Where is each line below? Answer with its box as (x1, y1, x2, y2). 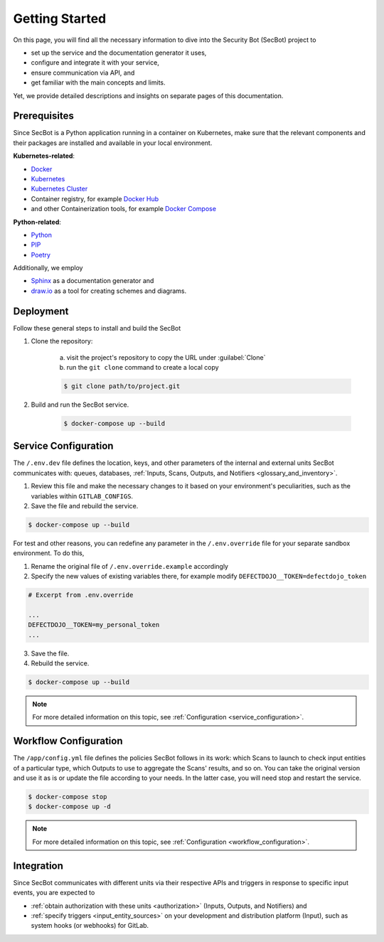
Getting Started (13, 11, 107, 26)
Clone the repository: (31, 337, 93, 346)
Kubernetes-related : (13, 151, 75, 160)
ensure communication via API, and (31, 68, 135, 77)
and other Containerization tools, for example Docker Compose (31, 205, 217, 213)
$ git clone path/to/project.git (63, 382, 181, 390)
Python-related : (13, 218, 62, 226)
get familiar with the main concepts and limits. (31, 78, 166, 87)
